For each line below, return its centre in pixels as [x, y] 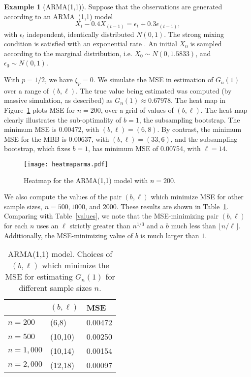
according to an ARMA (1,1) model [59, 16]
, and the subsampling [204, 139]
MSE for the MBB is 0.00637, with [57, 139]
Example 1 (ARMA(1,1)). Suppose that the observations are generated [113, 6]
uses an [47, 226]
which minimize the [76, 265]
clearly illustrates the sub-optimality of [63, 119]
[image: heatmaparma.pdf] [66, 165]
